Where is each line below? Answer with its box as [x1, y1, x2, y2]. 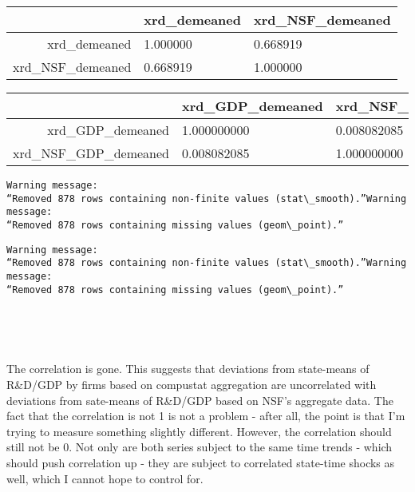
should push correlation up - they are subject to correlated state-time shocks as [6, 454, 395, 470]
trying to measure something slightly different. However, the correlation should [6, 423, 392, 439]
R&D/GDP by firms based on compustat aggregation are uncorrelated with [6, 376, 377, 393]
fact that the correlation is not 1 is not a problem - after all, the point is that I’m [6, 407, 405, 424]
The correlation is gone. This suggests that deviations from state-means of [6, 360, 370, 377]
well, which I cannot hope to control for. [6, 470, 204, 486]
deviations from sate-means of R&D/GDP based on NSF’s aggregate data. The [6, 391, 393, 408]
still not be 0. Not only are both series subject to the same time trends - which [6, 438, 393, 455]
